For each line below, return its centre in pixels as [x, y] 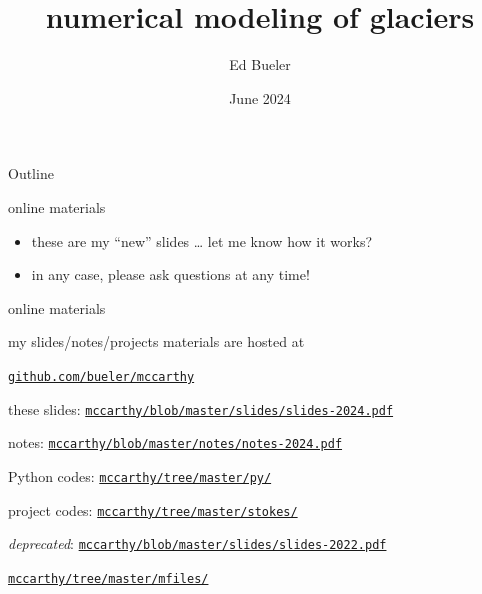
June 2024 [260, 97]
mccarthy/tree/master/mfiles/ [108, 578]
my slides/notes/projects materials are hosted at [156, 341]
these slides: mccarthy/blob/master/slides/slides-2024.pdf [201, 408]
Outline [31, 173]
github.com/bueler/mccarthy [101, 376]
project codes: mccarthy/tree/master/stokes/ [153, 509]
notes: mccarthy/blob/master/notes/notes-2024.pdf [175, 442]
